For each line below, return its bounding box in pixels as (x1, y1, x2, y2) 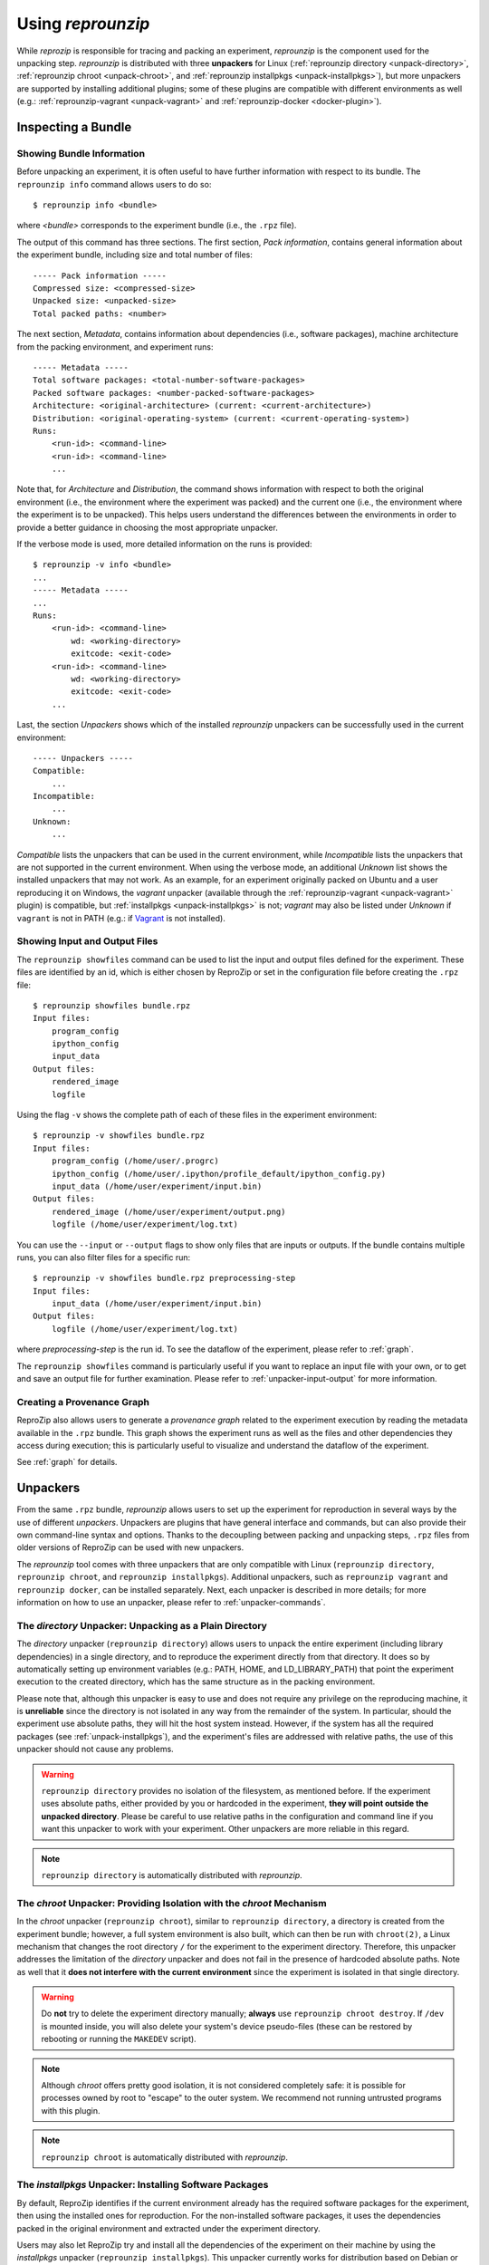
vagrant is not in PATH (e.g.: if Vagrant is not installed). (16, 912, 225, 923)
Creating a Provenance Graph (16, 1395, 149, 1408)
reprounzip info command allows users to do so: (16, 178, 212, 189)
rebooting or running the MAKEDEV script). (41, 2034, 197, 2045)
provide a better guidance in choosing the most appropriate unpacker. (16, 522, 278, 533)
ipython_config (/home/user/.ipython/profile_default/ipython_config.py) (51, 1169, 387, 1179)
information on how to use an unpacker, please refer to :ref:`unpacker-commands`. (16, 1597, 326, 1607)
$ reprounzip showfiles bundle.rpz (33, 1000, 191, 1010)
